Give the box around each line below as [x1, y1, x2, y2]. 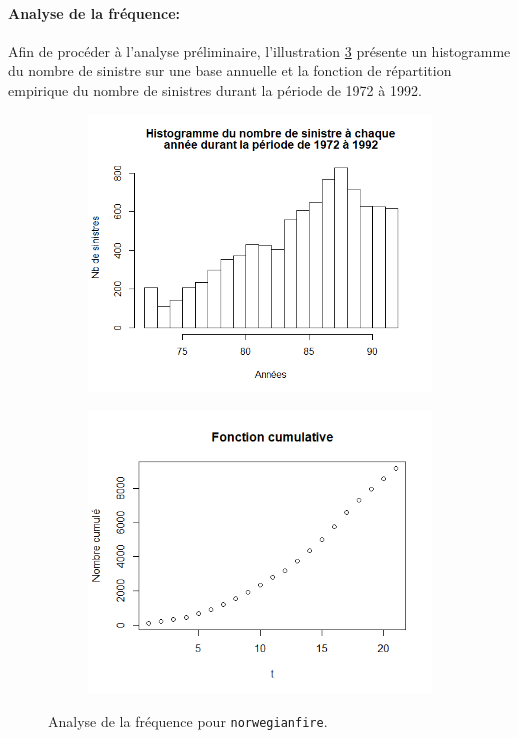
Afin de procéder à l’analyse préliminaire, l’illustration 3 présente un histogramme [8, 40, 511, 61]
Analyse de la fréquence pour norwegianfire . [48, 710, 328, 731]
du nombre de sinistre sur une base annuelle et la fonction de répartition [8, 60, 452, 81]
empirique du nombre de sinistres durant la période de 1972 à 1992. [8, 79, 422, 100]
